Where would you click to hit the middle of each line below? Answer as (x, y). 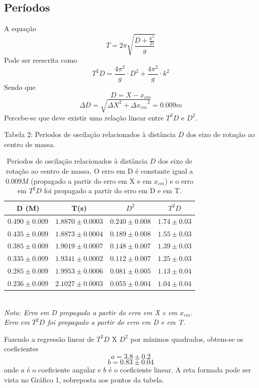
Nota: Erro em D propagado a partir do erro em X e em (91, 312)
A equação (20, 28)
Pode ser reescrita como (41, 60)
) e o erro (179, 180)
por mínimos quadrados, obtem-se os (187, 339)
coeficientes (21, 349)
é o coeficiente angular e (64, 369)
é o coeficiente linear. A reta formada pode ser (180, 369)
